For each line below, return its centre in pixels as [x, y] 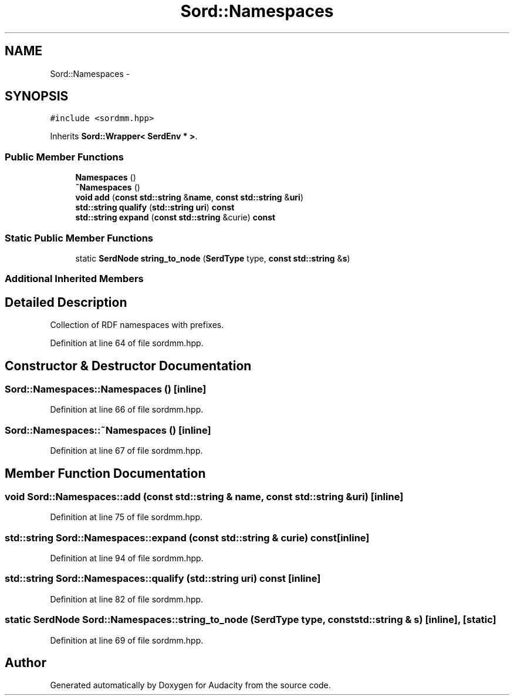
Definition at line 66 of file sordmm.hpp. [127, 410]
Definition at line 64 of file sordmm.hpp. [127, 343]
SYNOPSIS [37, 96]
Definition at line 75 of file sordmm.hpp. [126, 517]
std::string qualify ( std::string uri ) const [155, 207]
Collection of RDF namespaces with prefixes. [137, 325]
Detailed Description [66, 302]
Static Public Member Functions [79, 238]
